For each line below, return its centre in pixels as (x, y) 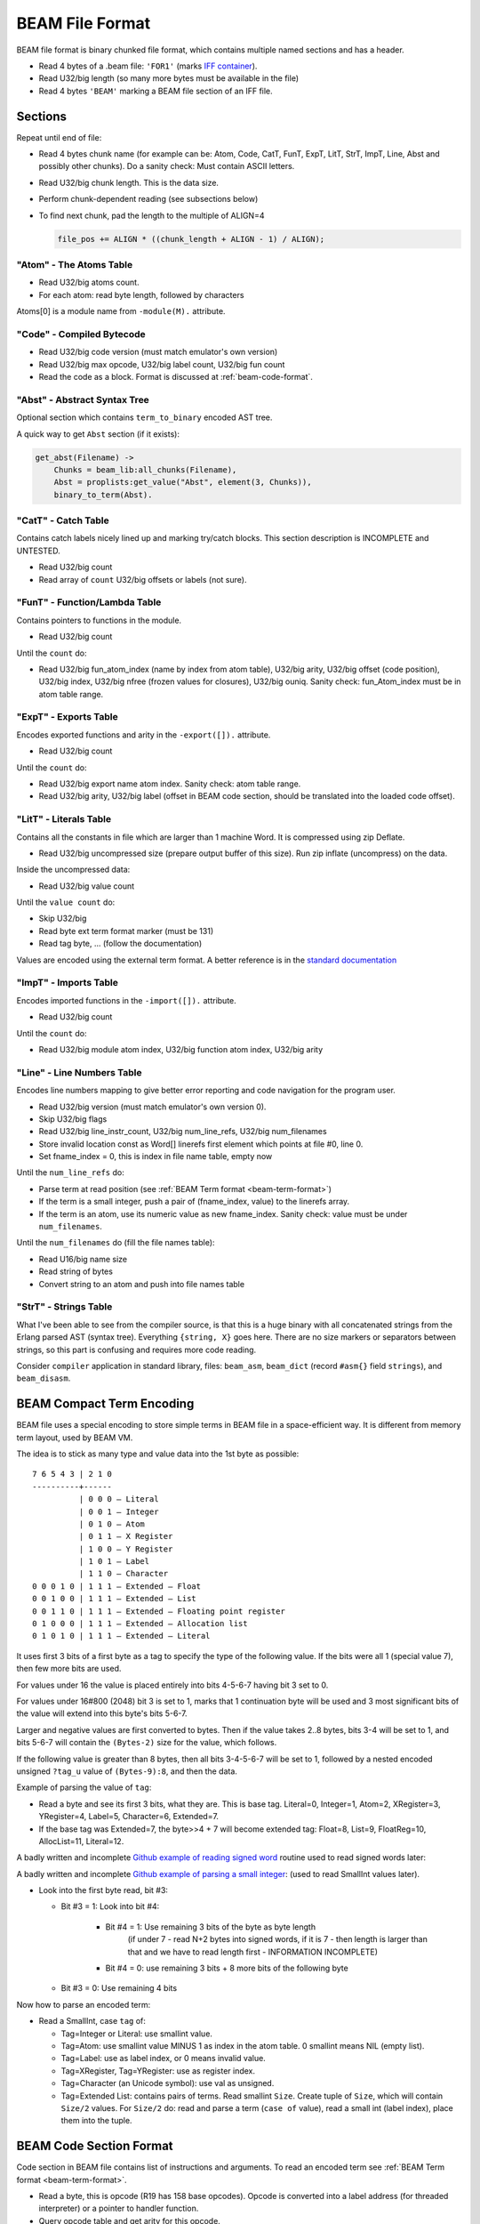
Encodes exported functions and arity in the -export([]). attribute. (144, 735)
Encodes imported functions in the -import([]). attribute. (127, 1000)
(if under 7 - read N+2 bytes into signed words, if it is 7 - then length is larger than (278, 1939)
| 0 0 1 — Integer (119, 1511)
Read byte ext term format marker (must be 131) (126, 931)
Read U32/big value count (87, 886)
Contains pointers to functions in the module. (99, 620)
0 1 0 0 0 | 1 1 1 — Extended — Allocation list (140, 1624)
